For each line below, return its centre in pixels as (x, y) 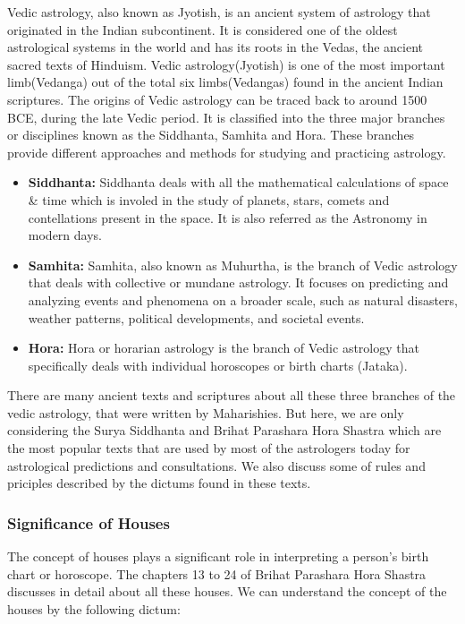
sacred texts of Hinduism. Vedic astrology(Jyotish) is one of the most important (226, 64)
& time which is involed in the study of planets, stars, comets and (209, 199)
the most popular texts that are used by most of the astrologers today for (209, 448)
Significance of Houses (89, 522)
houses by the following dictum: (94, 608)
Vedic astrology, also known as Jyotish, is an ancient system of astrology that (219, 12)
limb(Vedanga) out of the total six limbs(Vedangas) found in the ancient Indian (225, 82)
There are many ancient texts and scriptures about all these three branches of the (232, 395)
